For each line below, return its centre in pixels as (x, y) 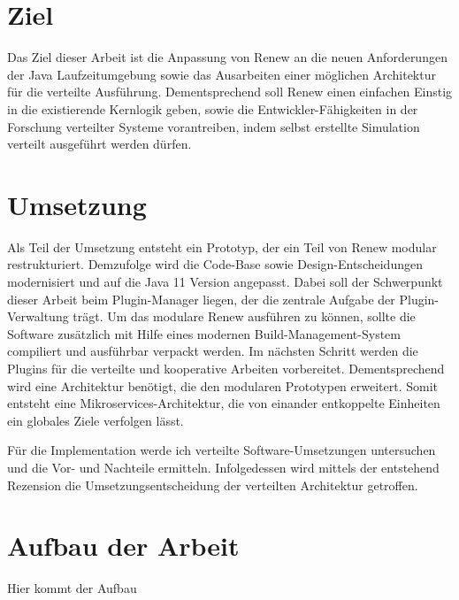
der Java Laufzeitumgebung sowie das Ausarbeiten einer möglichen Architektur (222, 74)
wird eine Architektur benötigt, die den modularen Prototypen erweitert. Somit (223, 385)
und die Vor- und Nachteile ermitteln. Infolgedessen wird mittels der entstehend (223, 467)
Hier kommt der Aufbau (72, 588)
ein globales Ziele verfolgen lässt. (96, 420)
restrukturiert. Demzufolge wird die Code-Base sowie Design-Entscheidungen (215, 264)
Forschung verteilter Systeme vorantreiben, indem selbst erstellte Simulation (214, 126)
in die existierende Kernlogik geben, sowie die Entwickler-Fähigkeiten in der (213, 108)
